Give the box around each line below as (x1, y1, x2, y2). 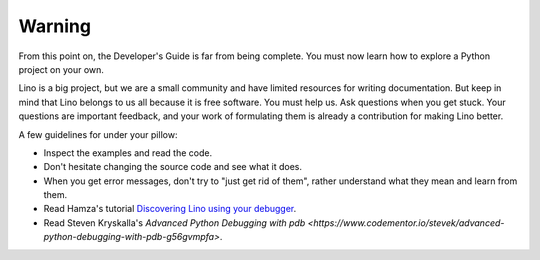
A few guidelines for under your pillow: (18, 128, 178, 140)
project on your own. (18, 63, 105, 75)
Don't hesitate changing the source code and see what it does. (43, 161, 303, 173)
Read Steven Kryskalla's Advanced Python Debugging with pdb (43, 216, 306, 229)
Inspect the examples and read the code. (43, 146, 213, 159)
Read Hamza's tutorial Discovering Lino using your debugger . (43, 203, 297, 215)
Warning (18, 15, 92, 37)
